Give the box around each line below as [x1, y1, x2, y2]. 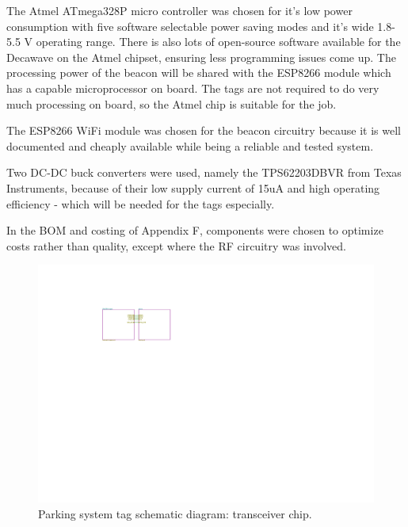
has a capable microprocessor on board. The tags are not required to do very [6, 79, 379, 96]
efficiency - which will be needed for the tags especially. [6, 195, 275, 212]
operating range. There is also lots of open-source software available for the [36, 33, 401, 50]
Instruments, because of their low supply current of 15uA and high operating [6, 179, 380, 196]
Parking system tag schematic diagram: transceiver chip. [38, 505, 312, 521]
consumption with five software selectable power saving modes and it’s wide [6, 17, 374, 34]
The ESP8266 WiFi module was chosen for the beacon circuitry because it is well [6, 122, 401, 139]
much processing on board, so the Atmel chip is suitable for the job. [6, 95, 337, 112]
